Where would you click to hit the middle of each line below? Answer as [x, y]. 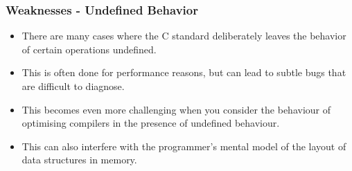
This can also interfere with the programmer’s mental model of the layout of [184, 146]
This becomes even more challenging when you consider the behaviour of [176, 109]
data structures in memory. [79, 160]
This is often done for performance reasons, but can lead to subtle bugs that [184, 72]
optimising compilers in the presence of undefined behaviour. [151, 123]
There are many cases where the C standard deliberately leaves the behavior [184, 36]
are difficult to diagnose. [73, 86]
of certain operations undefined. [89, 49]
